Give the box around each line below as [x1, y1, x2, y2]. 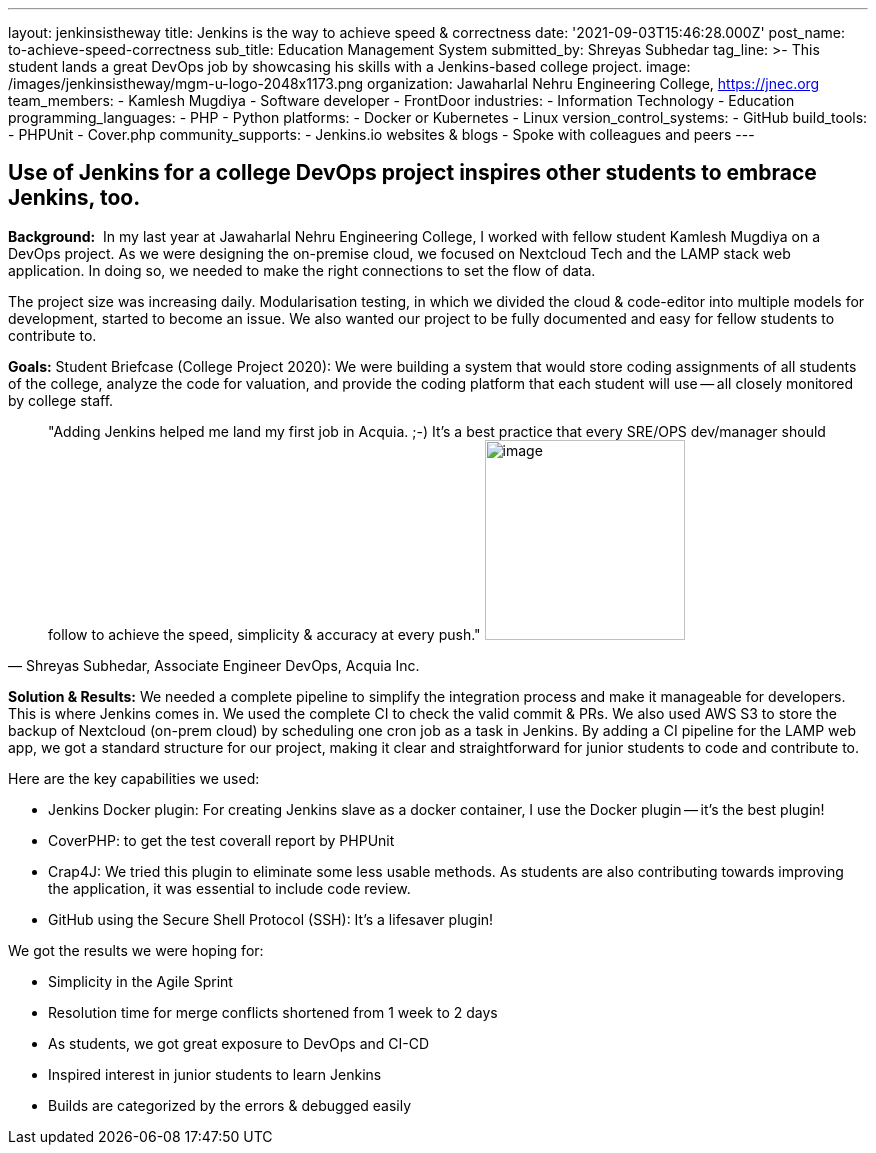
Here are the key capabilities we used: [8, 769, 260, 787]
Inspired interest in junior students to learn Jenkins [48, 1065, 382, 1083]
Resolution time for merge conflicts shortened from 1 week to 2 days [48, 1003, 498, 1021]
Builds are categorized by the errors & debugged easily [48, 1096, 412, 1114]
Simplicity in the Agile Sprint [48, 972, 233, 990]
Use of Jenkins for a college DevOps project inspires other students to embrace [8, 160, 817, 186]
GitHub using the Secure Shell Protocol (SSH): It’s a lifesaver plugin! [48, 910, 494, 928]
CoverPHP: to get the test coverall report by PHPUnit [48, 831, 395, 849]
